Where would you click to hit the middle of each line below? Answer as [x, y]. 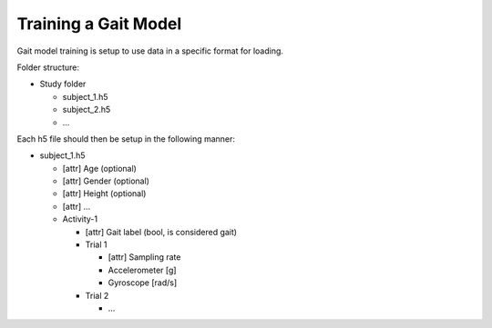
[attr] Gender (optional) [106, 181]
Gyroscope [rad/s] [143, 283]
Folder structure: [48, 67]
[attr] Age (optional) [99, 168]
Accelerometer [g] [142, 270]
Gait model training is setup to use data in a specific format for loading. [150, 51]
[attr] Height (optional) [104, 194]
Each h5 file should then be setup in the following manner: [126, 139]
